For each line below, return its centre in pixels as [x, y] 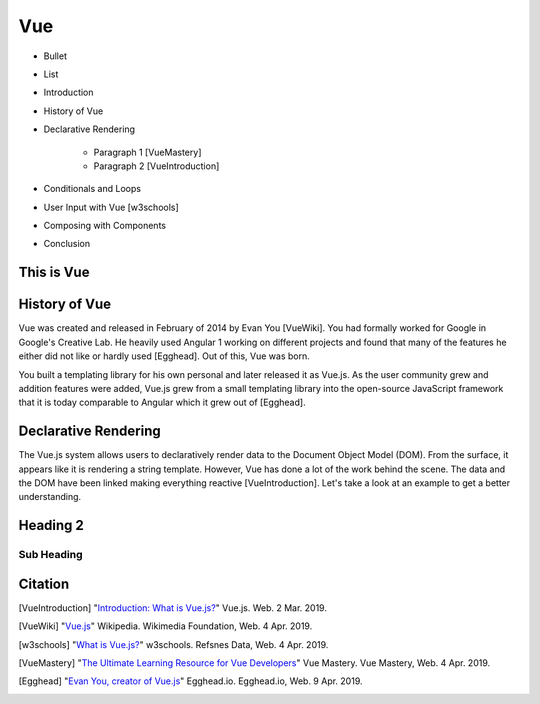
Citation [44, 583]
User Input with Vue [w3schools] [111, 207]
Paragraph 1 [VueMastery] [147, 152]
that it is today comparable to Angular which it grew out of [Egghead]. [162, 402]
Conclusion [67, 244]
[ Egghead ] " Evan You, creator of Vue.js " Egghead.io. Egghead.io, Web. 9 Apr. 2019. [190, 681]
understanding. [50, 497]
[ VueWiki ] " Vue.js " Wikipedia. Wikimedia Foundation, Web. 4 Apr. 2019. [165, 626]
